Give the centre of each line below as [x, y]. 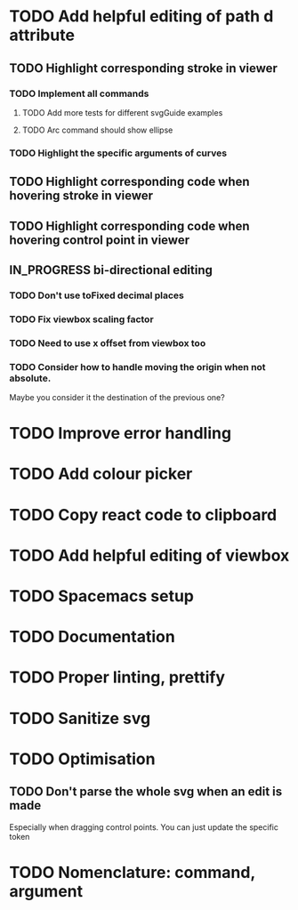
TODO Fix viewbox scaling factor [81, 319]
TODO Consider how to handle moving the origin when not [137, 366]
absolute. [30, 378]
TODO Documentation [92, 637]
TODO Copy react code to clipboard [143, 515]
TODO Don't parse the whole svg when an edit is [146, 792]
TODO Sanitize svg [80, 718]
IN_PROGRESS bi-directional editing [111, 270]
